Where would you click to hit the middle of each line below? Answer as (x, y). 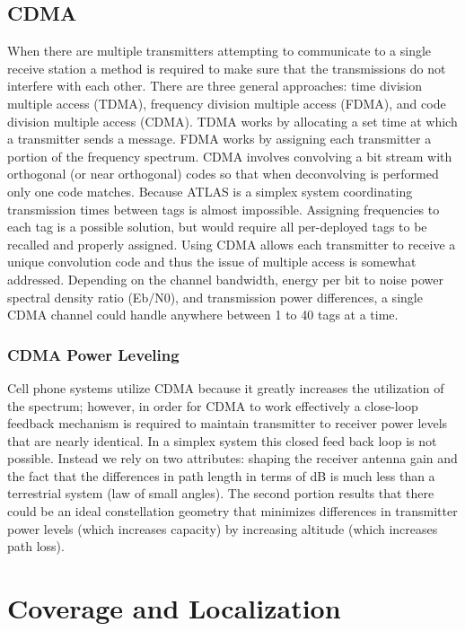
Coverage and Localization (174, 608)
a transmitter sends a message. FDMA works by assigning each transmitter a (219, 139)
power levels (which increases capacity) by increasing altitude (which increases (223, 528)
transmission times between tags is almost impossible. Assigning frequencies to (224, 209)
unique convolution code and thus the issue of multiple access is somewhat (212, 262)
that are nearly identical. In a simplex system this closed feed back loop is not (222, 440)
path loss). (36, 546)
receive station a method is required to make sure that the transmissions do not (227, 68)
